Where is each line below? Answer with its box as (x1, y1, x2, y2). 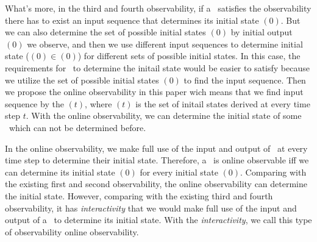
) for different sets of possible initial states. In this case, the (77, 49, 301, 62)
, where (85, 97, 112, 110)
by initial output (230, 26, 293, 38)
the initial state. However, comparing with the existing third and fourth (5, 189, 273, 202)
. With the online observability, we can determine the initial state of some (26, 109, 302, 122)
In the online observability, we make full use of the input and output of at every (5, 141, 308, 154)
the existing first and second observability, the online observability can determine (5, 177, 308, 190)
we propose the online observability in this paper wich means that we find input (5, 85, 304, 98)
